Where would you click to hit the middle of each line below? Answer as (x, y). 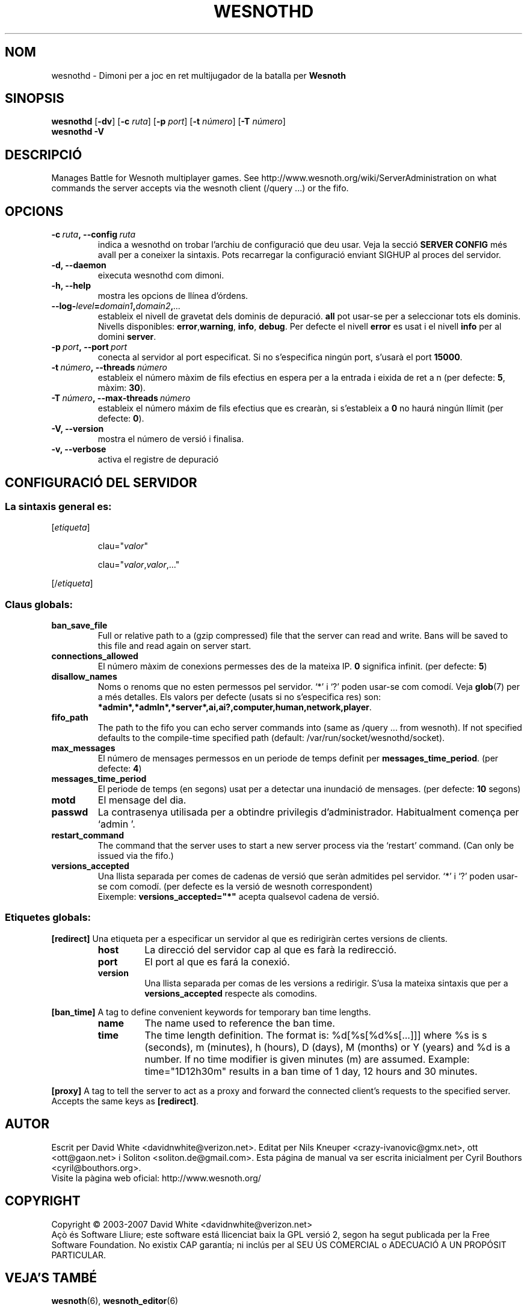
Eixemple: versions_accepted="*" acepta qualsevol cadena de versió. (239, 897)
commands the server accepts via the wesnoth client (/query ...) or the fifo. (200, 188)
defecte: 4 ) (120, 769)
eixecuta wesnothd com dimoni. (161, 275)
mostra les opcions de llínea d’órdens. (173, 296)
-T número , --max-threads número (121, 398)
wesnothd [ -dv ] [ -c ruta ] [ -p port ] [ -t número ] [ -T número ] (168, 121)
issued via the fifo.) (136, 856)
